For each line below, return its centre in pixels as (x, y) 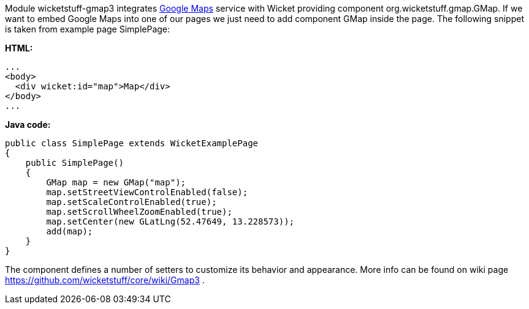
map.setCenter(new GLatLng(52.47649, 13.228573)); (170, 222)
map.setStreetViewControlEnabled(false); (147, 192)
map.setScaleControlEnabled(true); (131, 202)
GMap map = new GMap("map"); (116, 182)
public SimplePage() (74, 163)
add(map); (70, 231)
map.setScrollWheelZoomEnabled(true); (139, 212)
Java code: (28, 125)
